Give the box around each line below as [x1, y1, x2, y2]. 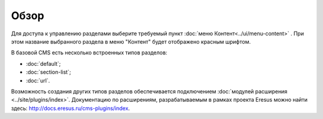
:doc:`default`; [26, 60, 61, 67]
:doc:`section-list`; [26, 69, 71, 76]
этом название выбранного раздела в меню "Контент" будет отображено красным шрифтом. [11, 38, 251, 45]
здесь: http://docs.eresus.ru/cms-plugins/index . [11, 105, 130, 112]
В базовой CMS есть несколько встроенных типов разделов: [11, 49, 167, 56]
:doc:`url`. [26, 77, 50, 84]
